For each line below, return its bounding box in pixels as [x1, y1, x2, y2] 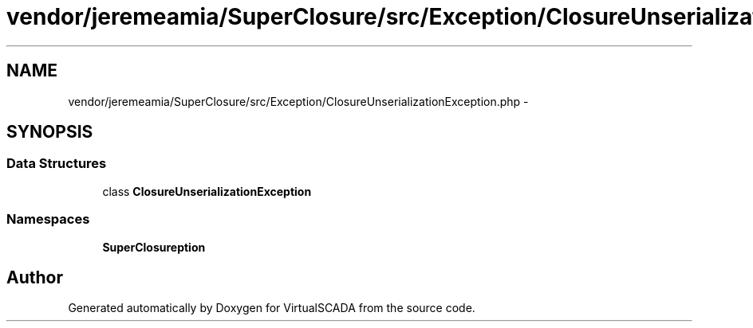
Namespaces [6, 211, 90, 228]
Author [6, 267, 63, 287]
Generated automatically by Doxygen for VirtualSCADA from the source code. [68, 301, 475, 315]
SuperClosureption [102, 240, 206, 254]
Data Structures [6, 155, 107, 172]
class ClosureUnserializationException [102, 184, 312, 198]
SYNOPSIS [6, 122, 93, 143]
